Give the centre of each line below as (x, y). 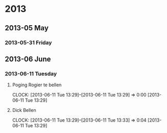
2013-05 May (27, 28)
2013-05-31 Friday (28, 43)
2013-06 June (28, 59)
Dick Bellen (24, 110)
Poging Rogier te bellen (37, 85)
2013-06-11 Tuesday (31, 73)
